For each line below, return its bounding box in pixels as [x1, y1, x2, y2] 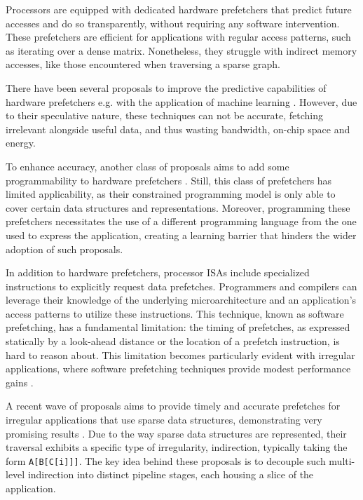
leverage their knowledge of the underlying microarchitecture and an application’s [6, 292, 357, 307]
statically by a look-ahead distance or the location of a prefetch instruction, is [6, 334, 340, 349]
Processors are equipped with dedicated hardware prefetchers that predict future [6, 2, 352, 16]
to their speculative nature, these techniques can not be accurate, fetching [6, 108, 323, 123]
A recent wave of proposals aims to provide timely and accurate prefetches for [6, 398, 341, 413]
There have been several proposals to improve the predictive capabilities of [6, 80, 327, 95]
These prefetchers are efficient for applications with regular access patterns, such [6, 29, 351, 44]
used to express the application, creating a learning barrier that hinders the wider [6, 227, 357, 242]
